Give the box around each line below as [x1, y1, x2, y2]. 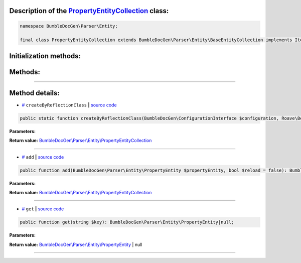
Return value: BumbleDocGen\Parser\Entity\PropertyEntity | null [9, 241, 142, 247]
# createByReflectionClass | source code [22, 102, 117, 108]
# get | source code [22, 206, 64, 212]
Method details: [9, 88, 60, 97]
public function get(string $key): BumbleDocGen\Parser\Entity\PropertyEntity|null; [20, 219, 234, 225]
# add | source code [22, 154, 64, 160]
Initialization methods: [9, 52, 81, 60]
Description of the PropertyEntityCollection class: [9, 7, 169, 15]
